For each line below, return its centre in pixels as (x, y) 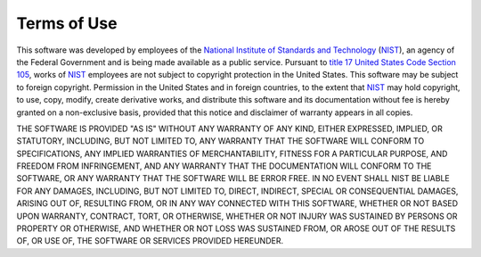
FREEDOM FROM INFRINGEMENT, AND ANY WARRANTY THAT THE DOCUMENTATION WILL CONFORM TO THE (224, 166)
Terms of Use (67, 23)
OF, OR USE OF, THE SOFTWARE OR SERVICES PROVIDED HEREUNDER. (150, 241)
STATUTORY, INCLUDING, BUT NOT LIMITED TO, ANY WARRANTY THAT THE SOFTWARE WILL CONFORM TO (220, 141)
